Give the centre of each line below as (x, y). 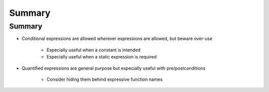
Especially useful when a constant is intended (93, 50)
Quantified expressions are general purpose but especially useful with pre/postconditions (114, 68)
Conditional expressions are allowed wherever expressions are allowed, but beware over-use (117, 39)
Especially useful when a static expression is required (102, 57)
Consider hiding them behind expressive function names (105, 79)
